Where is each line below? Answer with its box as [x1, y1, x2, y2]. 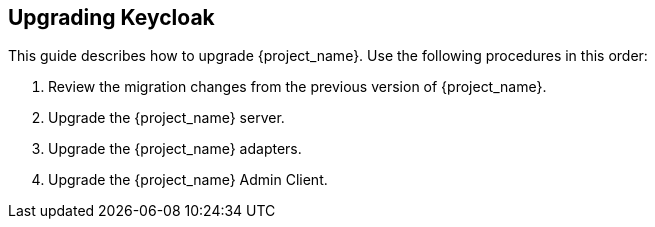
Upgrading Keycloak [8, 5, 215, 30]
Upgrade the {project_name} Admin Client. [48, 171, 328, 189]
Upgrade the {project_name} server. [48, 109, 285, 127]
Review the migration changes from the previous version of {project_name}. [48, 78, 547, 96]
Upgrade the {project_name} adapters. [48, 140, 302, 158]
